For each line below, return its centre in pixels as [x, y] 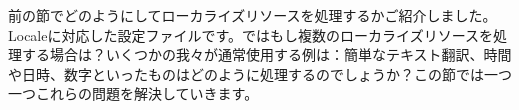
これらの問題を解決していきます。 [147, 93]
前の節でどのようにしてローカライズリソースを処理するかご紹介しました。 [252, 15]
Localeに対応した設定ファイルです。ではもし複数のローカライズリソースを [250, 34]
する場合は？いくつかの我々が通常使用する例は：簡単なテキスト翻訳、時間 [266, 54]
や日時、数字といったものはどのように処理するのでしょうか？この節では [246, 73]
